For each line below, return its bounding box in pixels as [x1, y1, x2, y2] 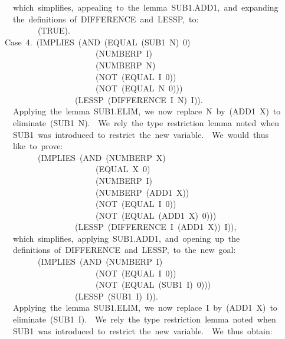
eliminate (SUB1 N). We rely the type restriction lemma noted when [12, 116, 280, 129]
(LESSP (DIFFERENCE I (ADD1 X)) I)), [74, 220, 237, 233]
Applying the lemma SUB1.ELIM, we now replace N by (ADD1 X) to [12, 105, 281, 117]
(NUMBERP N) [95, 58, 156, 71]
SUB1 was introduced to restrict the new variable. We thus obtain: [12, 324, 273, 337]
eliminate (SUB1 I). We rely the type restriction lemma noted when [12, 313, 276, 325]
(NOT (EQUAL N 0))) [95, 82, 183, 94]
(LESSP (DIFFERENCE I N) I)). [74, 93, 203, 106]
